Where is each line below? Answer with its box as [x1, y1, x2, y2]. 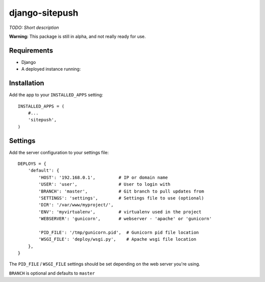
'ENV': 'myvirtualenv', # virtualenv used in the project [38, 209, 202, 215]
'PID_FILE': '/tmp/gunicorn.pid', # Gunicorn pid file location [38, 229, 199, 235]
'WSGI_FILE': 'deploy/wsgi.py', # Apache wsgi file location [38, 236, 196, 242]
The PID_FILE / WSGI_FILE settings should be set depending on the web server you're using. [9, 261, 201, 267]
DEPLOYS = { [18, 161, 47, 167]
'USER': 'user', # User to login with [38, 182, 171, 187]
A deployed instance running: [21, 66, 81, 72]
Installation [9, 79, 44, 87]
